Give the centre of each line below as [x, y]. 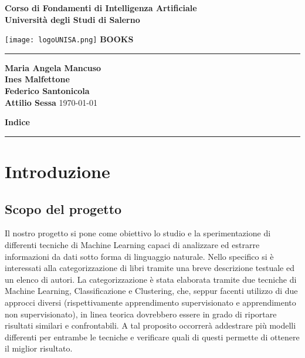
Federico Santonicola [47, 91]
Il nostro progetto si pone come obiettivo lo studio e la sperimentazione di [138, 233]
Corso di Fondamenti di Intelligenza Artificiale [101, 8]
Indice [17, 122]
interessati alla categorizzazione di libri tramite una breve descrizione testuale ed [150, 268]
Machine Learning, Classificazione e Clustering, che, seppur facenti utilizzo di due [151, 291]
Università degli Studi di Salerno [72, 19]
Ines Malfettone [37, 79]
